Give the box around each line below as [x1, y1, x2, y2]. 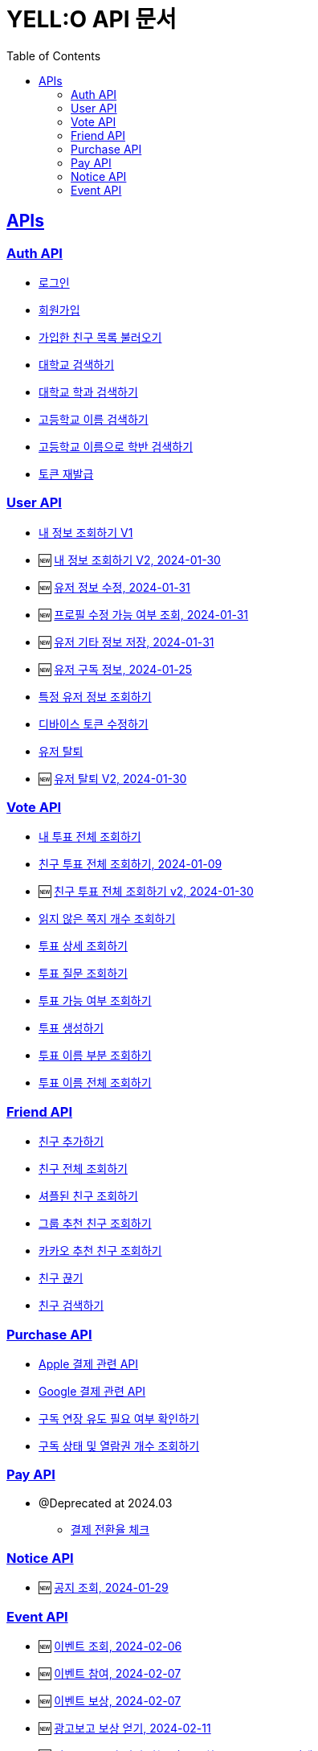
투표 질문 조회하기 [39, 966, 128, 981]
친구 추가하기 [39, 1134, 104, 1149]
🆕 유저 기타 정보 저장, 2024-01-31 [39, 634, 214, 649]
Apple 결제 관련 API [39, 1356, 139, 1371]
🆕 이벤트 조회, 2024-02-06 [39, 1639, 182, 1654]
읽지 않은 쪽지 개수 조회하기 [39, 912, 176, 926]
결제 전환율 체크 [71, 1522, 150, 1536]
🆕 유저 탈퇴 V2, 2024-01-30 [39, 771, 187, 785]
